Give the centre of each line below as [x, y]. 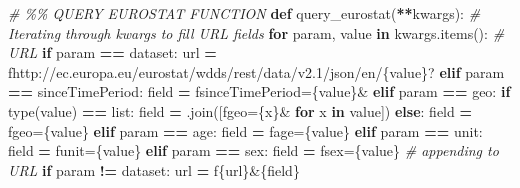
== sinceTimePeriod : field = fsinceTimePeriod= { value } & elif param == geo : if [259, 91]
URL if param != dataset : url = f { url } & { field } [154, 169]
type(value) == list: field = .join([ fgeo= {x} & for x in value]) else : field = [240, 110]
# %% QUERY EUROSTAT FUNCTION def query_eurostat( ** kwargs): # [244, 13]
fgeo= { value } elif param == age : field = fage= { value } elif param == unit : [245, 130]
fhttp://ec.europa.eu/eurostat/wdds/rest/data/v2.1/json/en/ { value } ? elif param [256, 71]
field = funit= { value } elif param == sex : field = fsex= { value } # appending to [253, 150]
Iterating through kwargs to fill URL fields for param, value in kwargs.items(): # [256, 32]
